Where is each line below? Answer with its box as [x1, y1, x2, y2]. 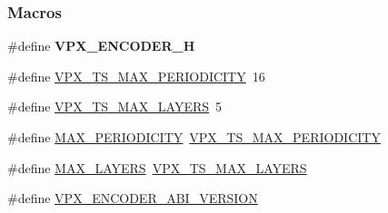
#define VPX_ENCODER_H [7, 36, 195, 55]
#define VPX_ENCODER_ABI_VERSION [7, 189, 258, 208]
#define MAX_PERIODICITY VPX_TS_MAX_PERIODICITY [7, 128, 381, 146]
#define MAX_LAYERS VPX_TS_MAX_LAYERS [7, 158, 307, 177]
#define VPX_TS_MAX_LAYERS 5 [7, 97, 223, 116]
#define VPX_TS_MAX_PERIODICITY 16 [7, 66, 265, 85]
